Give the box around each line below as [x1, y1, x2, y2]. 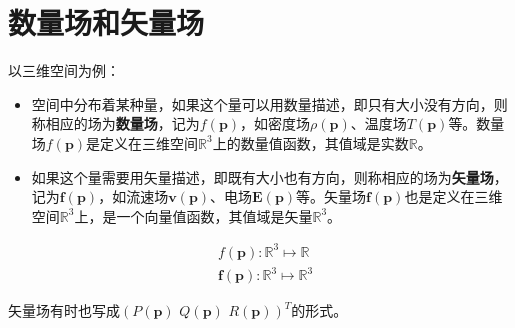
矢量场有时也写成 [8, 300, 120, 321]
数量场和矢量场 [8, 2, 205, 43]
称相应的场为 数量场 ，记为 [31, 113, 200, 134]
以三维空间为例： [8, 60, 120, 81]
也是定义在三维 [404, 186, 503, 207]
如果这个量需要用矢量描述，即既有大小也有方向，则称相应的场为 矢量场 [31, 166, 494, 187]
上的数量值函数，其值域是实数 [212, 132, 409, 153]
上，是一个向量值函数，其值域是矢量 [74, 205, 313, 226]
